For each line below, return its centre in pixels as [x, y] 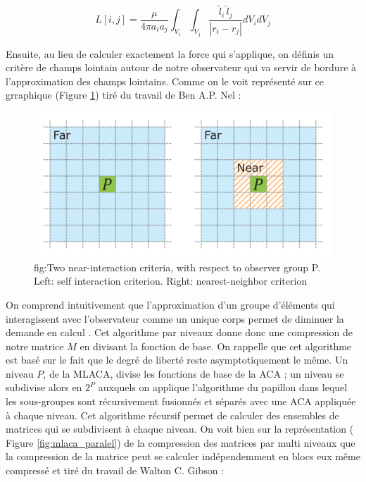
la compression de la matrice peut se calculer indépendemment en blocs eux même [183, 456]
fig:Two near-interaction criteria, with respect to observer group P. [177, 267]
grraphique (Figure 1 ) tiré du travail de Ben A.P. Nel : [124, 95]
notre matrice [35, 346]
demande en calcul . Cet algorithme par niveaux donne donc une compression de [179, 332]
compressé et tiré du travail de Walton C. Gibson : [115, 470]
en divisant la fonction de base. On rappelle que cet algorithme [216, 346]
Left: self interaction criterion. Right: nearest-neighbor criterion [171, 281]
